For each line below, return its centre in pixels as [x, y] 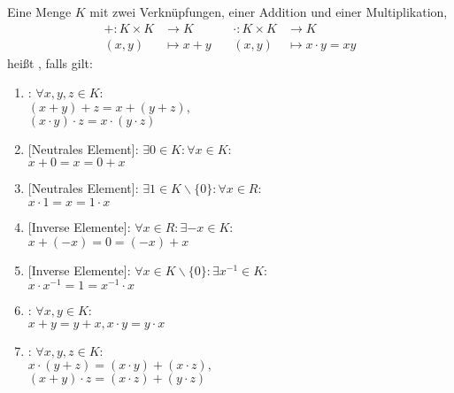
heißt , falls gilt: [50, 62]
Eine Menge [39, 12]
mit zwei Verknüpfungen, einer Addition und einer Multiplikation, [269, 12]
